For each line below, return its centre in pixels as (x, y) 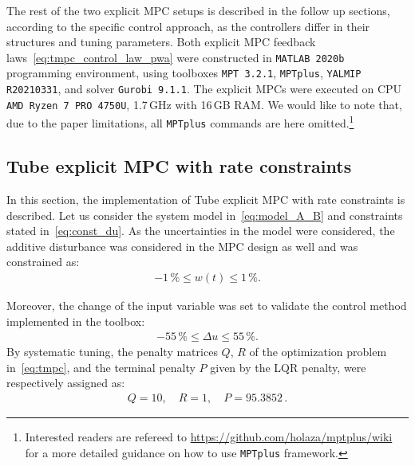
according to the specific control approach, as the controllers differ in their (188, 26)
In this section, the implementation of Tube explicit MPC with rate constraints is (206, 199)
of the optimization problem (318, 352)
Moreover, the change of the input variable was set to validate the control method (207, 305)
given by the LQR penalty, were (288, 367)
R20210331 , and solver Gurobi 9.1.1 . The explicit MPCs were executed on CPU (204, 89)
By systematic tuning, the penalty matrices (112, 352)
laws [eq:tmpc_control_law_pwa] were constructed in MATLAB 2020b (176, 57)
